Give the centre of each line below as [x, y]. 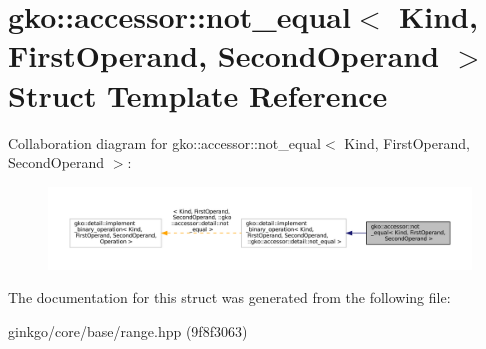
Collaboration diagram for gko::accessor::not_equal [165, 142]
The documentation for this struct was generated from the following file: [229, 297]
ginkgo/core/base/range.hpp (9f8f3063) [128, 330]
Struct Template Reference [198, 94]
